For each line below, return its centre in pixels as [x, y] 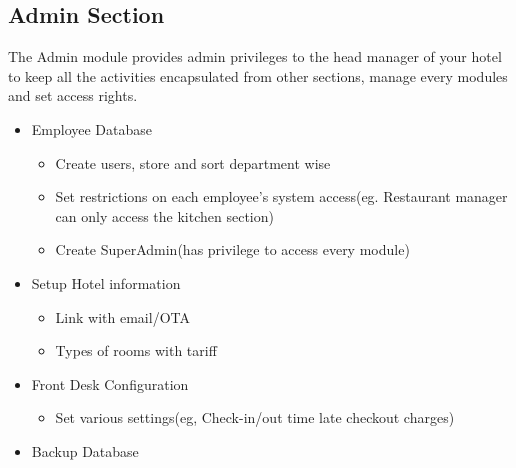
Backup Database [85, 450]
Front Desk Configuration [110, 383]
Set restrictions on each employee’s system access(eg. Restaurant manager [281, 196]
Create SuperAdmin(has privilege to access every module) [232, 249]
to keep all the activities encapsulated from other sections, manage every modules [258, 75]
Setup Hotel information [106, 282]
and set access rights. [73, 95]
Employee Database [92, 128]
